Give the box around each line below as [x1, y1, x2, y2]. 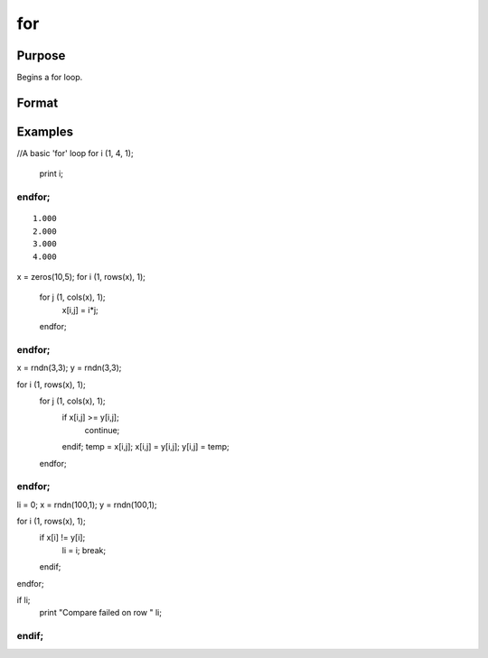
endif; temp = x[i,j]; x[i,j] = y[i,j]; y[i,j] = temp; [61, 441, 230, 452]
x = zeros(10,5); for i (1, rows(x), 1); [16, 271, 146, 282]
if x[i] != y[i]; [39, 533, 86, 543]
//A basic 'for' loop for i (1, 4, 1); [16, 147, 135, 158]
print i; [39, 168, 63, 180]
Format [16, 95, 59, 110]
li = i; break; [61, 544, 107, 555]
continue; [84, 424, 120, 435]
